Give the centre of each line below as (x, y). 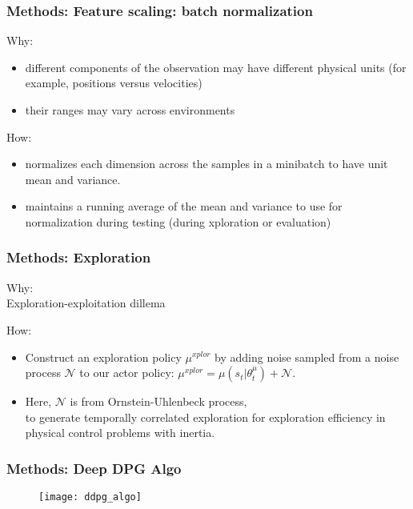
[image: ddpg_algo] (90, 497)
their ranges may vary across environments (130, 110)
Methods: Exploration (79, 257)
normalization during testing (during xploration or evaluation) (178, 221)
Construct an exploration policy (103, 357)
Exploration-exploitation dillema (86, 303)
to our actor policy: (127, 373)
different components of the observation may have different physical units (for (216, 67)
